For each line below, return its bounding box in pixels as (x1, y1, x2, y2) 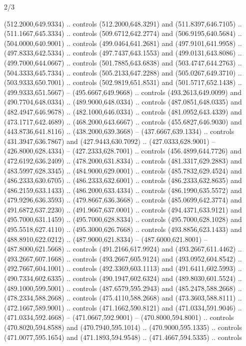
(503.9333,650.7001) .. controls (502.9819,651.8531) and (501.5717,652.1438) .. (4, 77, 242, 87)
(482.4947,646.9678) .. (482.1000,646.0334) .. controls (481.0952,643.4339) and (4, 106, 242, 116)
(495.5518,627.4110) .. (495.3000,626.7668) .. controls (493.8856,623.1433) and (4, 224, 242, 234)
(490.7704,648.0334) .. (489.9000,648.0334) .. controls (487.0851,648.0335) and (4, 96, 242, 107)
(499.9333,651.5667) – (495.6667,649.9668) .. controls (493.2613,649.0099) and (4, 86, 241, 97)
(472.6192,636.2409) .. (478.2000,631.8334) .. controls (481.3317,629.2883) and (4, 155, 242, 165)
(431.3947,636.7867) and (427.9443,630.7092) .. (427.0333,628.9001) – (4, 135, 215, 146)
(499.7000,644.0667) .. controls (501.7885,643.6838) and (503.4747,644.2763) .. (4, 57, 242, 67)
